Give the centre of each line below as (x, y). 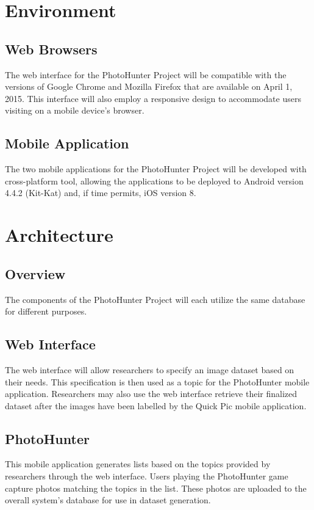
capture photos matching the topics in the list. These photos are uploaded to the (156, 488)
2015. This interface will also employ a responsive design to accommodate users (153, 98)
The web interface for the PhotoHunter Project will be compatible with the (146, 74)
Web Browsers (51, 49)
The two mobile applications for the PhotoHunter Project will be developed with (156, 169)
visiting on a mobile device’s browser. (75, 110)
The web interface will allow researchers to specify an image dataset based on (150, 369)
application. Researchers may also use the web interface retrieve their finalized (151, 394)
